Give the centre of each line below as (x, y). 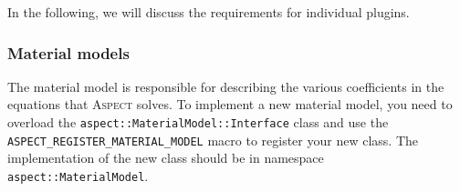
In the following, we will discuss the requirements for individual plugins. (209, 12)
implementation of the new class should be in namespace (166, 158)
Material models (68, 52)
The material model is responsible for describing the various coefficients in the (226, 86)
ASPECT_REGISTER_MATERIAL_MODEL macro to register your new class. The (213, 140)
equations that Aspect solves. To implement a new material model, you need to (230, 104)
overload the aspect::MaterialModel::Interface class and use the (198, 122)
